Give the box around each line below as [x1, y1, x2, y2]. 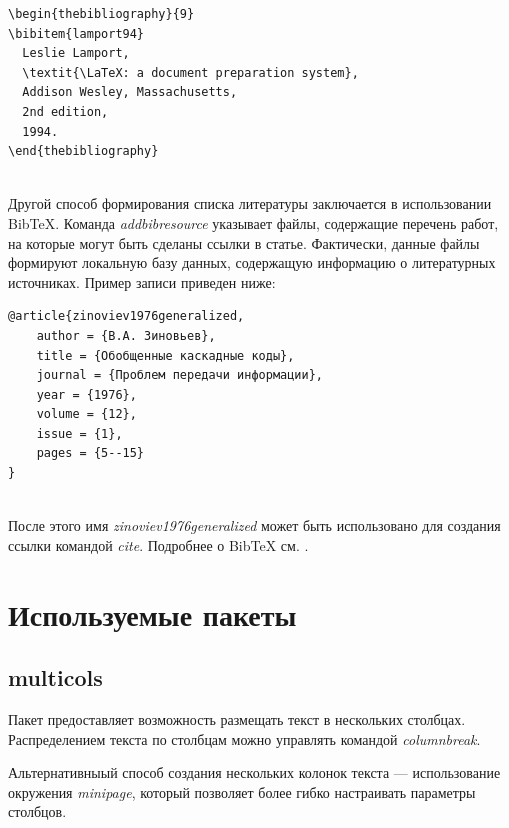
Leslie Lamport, [22, 46, 130, 61]
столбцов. [8, 801, 67, 822]
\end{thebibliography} [8, 144, 159, 159]
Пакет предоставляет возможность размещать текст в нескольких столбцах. [8, 709, 466, 730]
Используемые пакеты [8, 593, 297, 634]
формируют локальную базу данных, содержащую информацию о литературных [8, 252, 496, 273]
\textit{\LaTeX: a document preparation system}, [22, 65, 359, 80]
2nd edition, [22, 104, 109, 119]
